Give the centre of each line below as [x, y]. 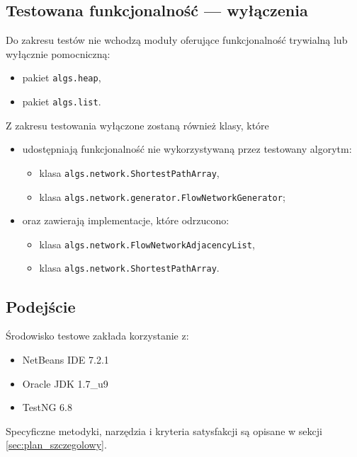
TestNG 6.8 [47, 407]
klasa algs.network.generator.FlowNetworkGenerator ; [162, 196]
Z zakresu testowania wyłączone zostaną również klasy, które [137, 125]
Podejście [41, 306]
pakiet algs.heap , [62, 77]
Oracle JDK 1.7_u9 [65, 383]
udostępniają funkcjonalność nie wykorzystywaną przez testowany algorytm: [187, 149]
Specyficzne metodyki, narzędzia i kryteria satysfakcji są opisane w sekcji [164, 430]
